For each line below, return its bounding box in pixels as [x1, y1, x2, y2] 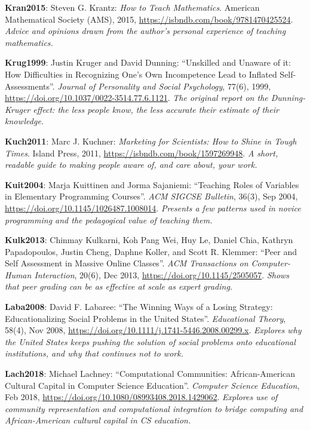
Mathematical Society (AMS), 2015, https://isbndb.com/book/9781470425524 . [5, 13, 293, 25]
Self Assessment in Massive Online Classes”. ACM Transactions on [5, 257, 248, 269]
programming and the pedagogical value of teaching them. [5, 213, 213, 226]
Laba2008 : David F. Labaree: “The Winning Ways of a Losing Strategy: [5, 300, 273, 313]
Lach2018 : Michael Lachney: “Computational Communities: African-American [5, 367, 296, 380]
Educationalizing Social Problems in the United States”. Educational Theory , [5, 312, 286, 324]
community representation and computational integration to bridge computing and [5, 402, 303, 414]
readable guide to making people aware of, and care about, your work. [5, 158, 257, 171]
